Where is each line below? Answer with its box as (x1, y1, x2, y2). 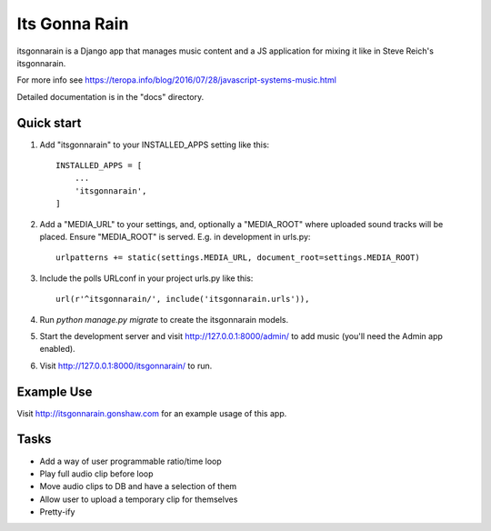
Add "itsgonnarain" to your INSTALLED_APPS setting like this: (39, 139, 270, 150)
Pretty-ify (39, 506, 75, 517)
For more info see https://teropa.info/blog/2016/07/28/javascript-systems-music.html (16, 75, 336, 85)
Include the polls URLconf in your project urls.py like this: (39, 273, 254, 284)
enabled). (39, 344, 76, 355)
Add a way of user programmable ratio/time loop (39, 456, 222, 466)
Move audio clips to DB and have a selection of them (39, 481, 237, 492)
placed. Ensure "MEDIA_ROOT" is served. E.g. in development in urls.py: (39, 231, 311, 242)
